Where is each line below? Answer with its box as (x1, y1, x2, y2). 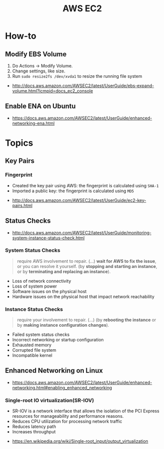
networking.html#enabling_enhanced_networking (12, 384, 113, 390)
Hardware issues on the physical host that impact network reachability (12, 293, 155, 299)
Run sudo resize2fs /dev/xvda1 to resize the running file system (12, 73, 142, 79)
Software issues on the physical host (12, 288, 87, 294)
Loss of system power (12, 283, 57, 289)
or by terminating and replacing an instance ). (17, 269, 111, 274)
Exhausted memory (12, 342, 52, 348)
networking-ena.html (12, 120, 55, 126)
